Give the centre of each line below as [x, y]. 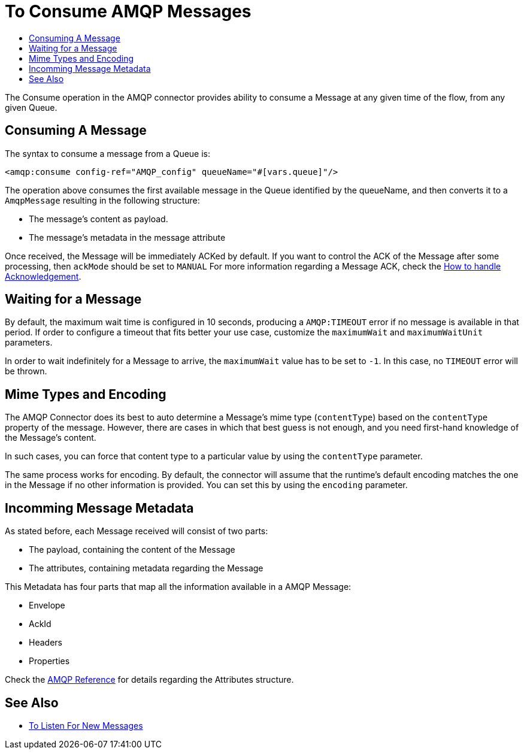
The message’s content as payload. [99, 219]
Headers [46, 643]
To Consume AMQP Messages [128, 11]
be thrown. [26, 371]
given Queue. [31, 107]
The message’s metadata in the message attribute [127, 237]
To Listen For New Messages [86, 725]
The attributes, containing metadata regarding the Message [146, 568]
